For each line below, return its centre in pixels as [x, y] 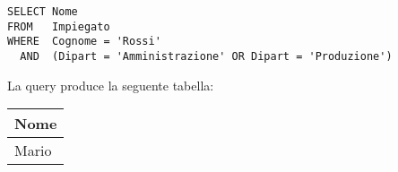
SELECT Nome [43, 12]
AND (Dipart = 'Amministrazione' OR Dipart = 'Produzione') [206, 56]
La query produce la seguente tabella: [111, 85]
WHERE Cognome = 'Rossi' [84, 42]
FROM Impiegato [59, 26]
